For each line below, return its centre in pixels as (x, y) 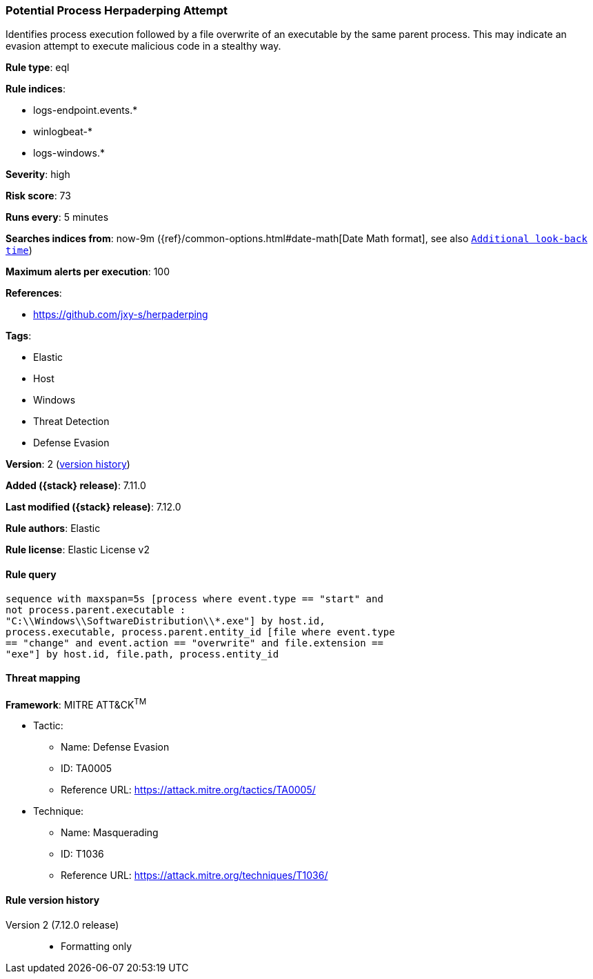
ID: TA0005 (87, 769)
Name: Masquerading (110, 833)
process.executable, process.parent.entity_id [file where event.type (200, 632)
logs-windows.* (69, 153)
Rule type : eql (38, 68)
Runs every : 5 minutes (57, 217)
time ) (19, 250)
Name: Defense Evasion (115, 747)
